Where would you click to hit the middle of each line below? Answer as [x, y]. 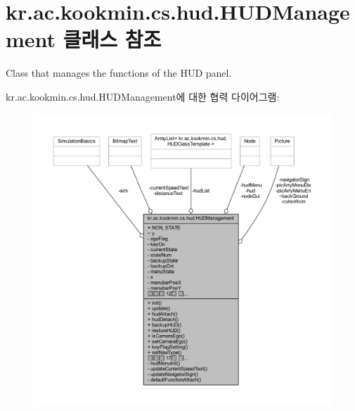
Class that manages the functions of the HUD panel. [119, 73]
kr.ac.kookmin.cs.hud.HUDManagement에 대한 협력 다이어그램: [143, 96]
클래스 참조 [112, 39]
